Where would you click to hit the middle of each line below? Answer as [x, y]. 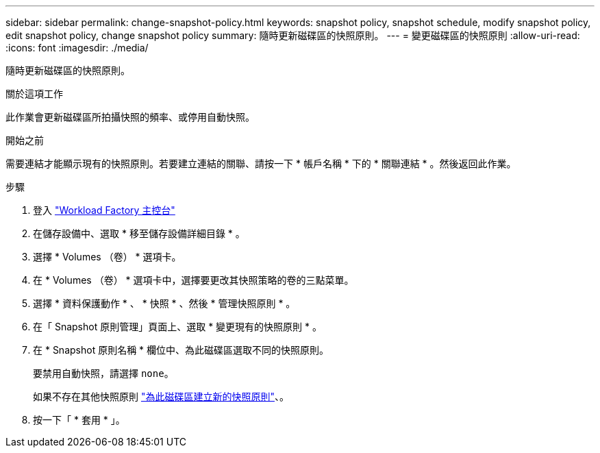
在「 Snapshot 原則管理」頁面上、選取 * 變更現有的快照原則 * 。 [177, 327]
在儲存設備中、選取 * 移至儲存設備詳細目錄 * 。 [139, 233]
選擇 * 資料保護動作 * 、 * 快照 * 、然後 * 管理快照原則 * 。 [164, 303]
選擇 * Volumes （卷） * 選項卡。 [107, 257]
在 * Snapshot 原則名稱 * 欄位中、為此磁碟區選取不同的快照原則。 [181, 350]
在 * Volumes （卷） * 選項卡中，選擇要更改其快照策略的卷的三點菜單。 [193, 280]
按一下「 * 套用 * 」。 [79, 420]
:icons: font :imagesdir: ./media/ [77, 48]
